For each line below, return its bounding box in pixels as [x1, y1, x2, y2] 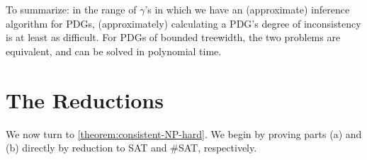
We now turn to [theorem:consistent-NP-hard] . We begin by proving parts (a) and [6, 126, 362, 141]
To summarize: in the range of [6, 2, 137, 16]
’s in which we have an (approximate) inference [145, 2, 350, 16]
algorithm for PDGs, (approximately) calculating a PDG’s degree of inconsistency [6, 16, 361, 30]
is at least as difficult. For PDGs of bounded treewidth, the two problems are [6, 30, 341, 45]
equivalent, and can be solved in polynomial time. [6, 43, 222, 58]
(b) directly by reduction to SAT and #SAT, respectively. [6, 140, 257, 155]
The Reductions [6, 85, 164, 114]
